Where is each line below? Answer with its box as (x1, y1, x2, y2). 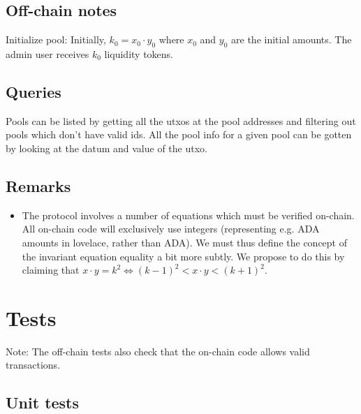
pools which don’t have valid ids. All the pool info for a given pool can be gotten (6, 127, 352, 142)
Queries (6, 80, 61, 102)
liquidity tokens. (104, 47, 174, 61)
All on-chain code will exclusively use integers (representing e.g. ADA (22, 221, 320, 236)
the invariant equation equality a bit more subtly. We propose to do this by (22, 249, 345, 263)
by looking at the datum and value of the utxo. (6, 140, 207, 155)
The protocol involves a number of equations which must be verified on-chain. (22, 207, 355, 222)
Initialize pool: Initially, (6, 32, 106, 47)
